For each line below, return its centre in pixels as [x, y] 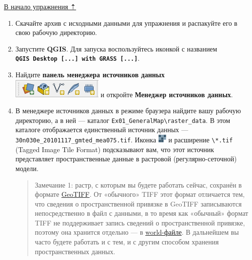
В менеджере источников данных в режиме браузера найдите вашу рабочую [128, 111]
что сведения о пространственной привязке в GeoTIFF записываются [138, 203]
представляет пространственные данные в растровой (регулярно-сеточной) [126, 159]
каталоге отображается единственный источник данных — [102, 130]
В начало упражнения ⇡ [40, 6]
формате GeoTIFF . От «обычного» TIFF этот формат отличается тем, [140, 194]
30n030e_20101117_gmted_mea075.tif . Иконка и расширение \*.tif [124, 140]
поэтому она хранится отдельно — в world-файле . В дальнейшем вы [137, 232]
